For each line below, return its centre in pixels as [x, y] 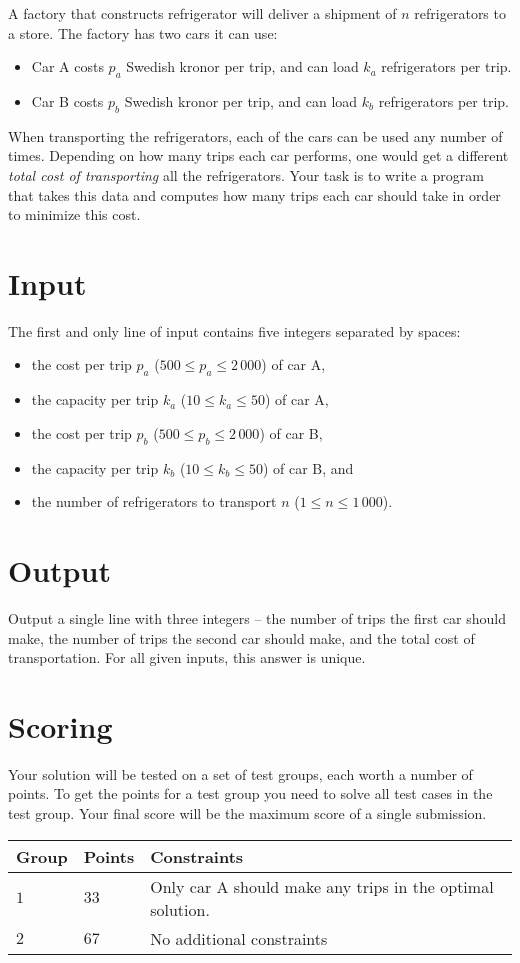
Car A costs [67, 66]
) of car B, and [308, 467]
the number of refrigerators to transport [154, 501]
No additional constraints [239, 938]
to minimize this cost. [74, 214]
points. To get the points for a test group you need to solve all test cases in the [250, 793]
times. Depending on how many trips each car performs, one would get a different [258, 155]
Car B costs [67, 100]
